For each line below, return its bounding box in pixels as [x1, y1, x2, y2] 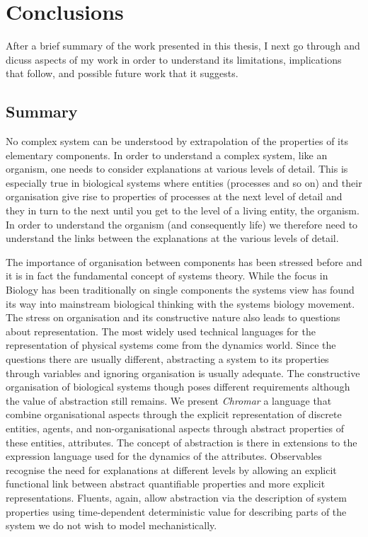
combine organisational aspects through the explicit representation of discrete [6, 407, 342, 422]
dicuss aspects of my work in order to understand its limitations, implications [6, 52, 342, 67]
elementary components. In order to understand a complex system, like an [6, 147, 328, 162]
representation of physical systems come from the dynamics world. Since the [6, 337, 336, 352]
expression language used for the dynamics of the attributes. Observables [6, 449, 322, 463]
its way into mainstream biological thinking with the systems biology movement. [6, 296, 355, 311]
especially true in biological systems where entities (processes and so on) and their [6, 175, 362, 190]
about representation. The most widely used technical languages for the [6, 323, 316, 338]
